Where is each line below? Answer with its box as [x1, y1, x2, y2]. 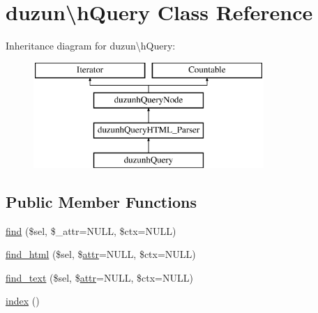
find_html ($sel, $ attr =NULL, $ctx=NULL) [6, 247, 196, 261]
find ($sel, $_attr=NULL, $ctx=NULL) [6, 223, 176, 238]
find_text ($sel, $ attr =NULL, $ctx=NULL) [6, 270, 193, 284]
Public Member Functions [6, 190, 197, 212]
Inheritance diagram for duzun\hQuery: [6, 38, 176, 53]
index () [6, 293, 40, 308]
